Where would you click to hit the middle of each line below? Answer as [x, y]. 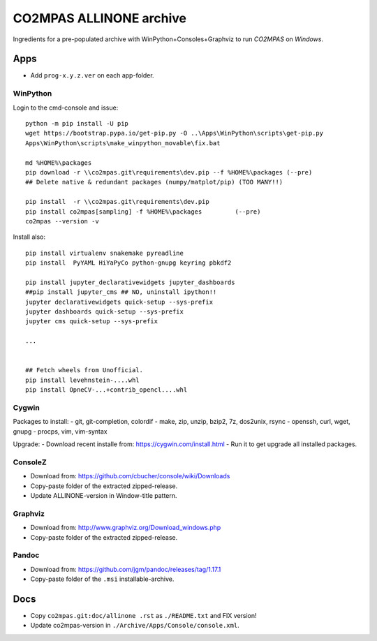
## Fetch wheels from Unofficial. [84, 370]
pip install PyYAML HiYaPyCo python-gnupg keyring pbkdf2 [128, 263]
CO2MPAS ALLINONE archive [100, 18]
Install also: [29, 237]
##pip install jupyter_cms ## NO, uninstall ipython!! [121, 292]
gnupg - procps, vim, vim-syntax [60, 431]
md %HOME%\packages [59, 163]
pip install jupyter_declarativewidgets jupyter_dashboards [130, 282]
